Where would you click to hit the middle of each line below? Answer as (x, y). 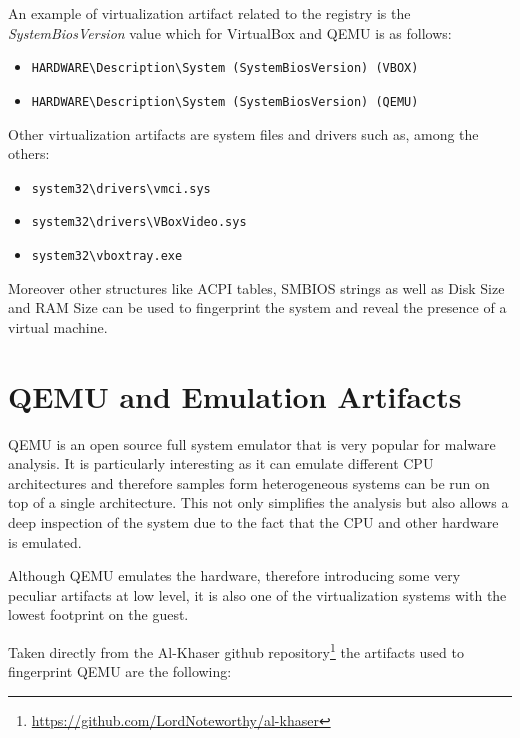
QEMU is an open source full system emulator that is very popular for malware (252, 443)
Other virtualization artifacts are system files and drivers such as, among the (243, 133)
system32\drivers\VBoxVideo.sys (139, 222)
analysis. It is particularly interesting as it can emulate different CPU (221, 463)
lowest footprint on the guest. (98, 614)
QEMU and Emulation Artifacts (235, 395)
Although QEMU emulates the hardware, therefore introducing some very (234, 575)
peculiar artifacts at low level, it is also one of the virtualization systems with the (257, 594)
